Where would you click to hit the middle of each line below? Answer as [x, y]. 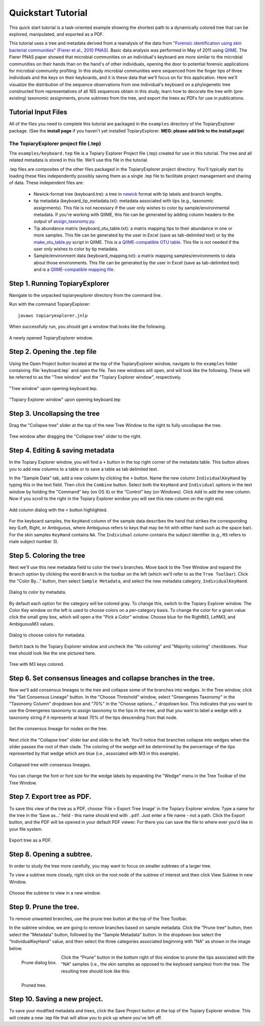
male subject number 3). [34, 542]
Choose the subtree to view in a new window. [55, 893]
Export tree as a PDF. [30, 840]
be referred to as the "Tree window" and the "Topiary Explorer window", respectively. [95, 377]
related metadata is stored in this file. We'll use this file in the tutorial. [79, 160]
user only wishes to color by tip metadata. [76, 249]
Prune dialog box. [39, 962]
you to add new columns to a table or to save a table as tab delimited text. [84, 469]
